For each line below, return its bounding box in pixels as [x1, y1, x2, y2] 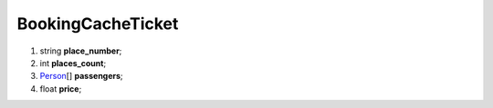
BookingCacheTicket [16, 14, 179, 34]
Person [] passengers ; [39, 71, 123, 82]
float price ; [39, 83, 82, 94]
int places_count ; [39, 57, 107, 68]
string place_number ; [39, 45, 122, 56]
